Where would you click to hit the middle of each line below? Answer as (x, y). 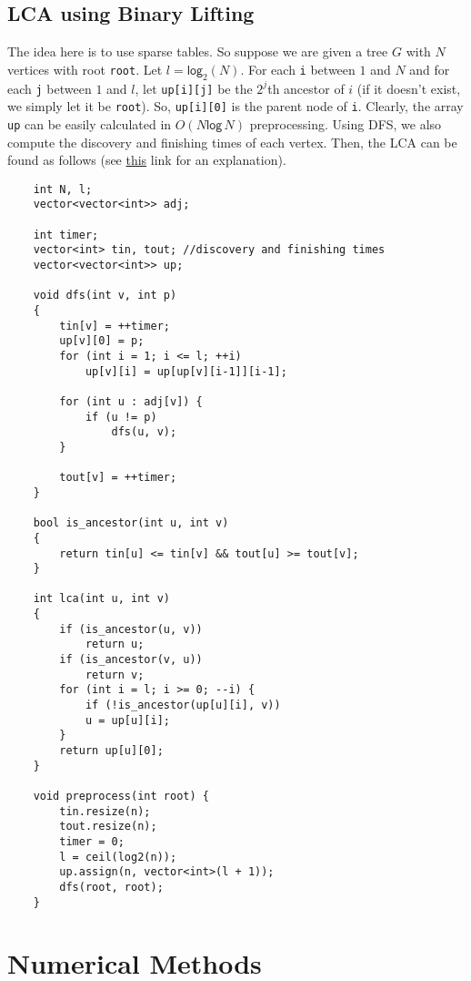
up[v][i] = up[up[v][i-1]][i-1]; (186, 371)
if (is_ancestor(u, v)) (131, 629)
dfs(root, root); (111, 887)
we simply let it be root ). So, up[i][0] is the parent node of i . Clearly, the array (235, 106)
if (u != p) (121, 417)
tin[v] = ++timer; (115, 326)
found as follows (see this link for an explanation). (147, 160)
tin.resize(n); (105, 811)
